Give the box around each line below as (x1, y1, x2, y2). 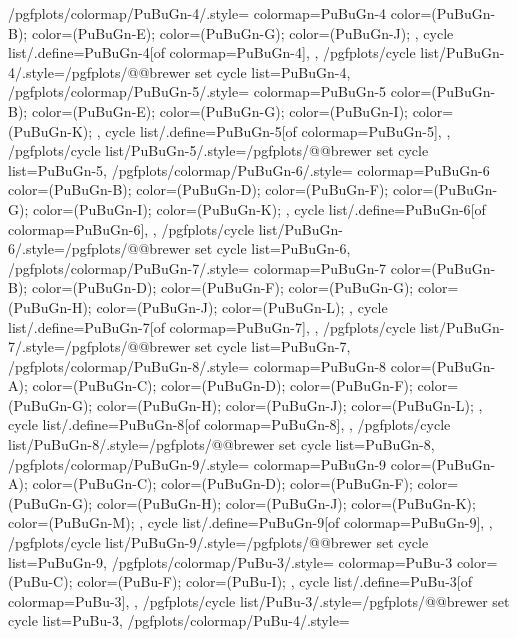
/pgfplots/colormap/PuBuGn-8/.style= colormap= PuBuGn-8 (8, 355, 387, 376)
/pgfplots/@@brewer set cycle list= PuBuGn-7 (64, 336, 347, 357)
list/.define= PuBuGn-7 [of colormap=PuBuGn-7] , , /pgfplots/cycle (8, 316, 416, 337)
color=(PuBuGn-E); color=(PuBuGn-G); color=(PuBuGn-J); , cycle (31, 22, 454, 43)
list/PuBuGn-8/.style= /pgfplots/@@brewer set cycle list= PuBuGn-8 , (8, 434, 435, 455)
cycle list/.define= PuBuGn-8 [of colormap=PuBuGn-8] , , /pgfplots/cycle (8, 414, 451, 435)
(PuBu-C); (8, 571, 73, 592)
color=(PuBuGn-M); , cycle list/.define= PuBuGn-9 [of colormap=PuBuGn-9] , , (8, 512, 493, 533)
